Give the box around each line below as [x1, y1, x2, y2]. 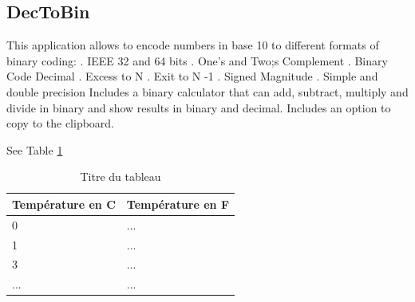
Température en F [126, 195, 230, 212]
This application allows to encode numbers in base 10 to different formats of [6, 37, 379, 53]
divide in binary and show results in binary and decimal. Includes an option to [6, 99, 391, 116]
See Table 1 [6, 141, 63, 158]
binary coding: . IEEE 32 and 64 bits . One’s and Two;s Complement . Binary [6, 52, 388, 69]
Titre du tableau [80, 168, 161, 185]
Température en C [12, 195, 116, 212]
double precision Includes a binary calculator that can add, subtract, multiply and [6, 83, 409, 100]
